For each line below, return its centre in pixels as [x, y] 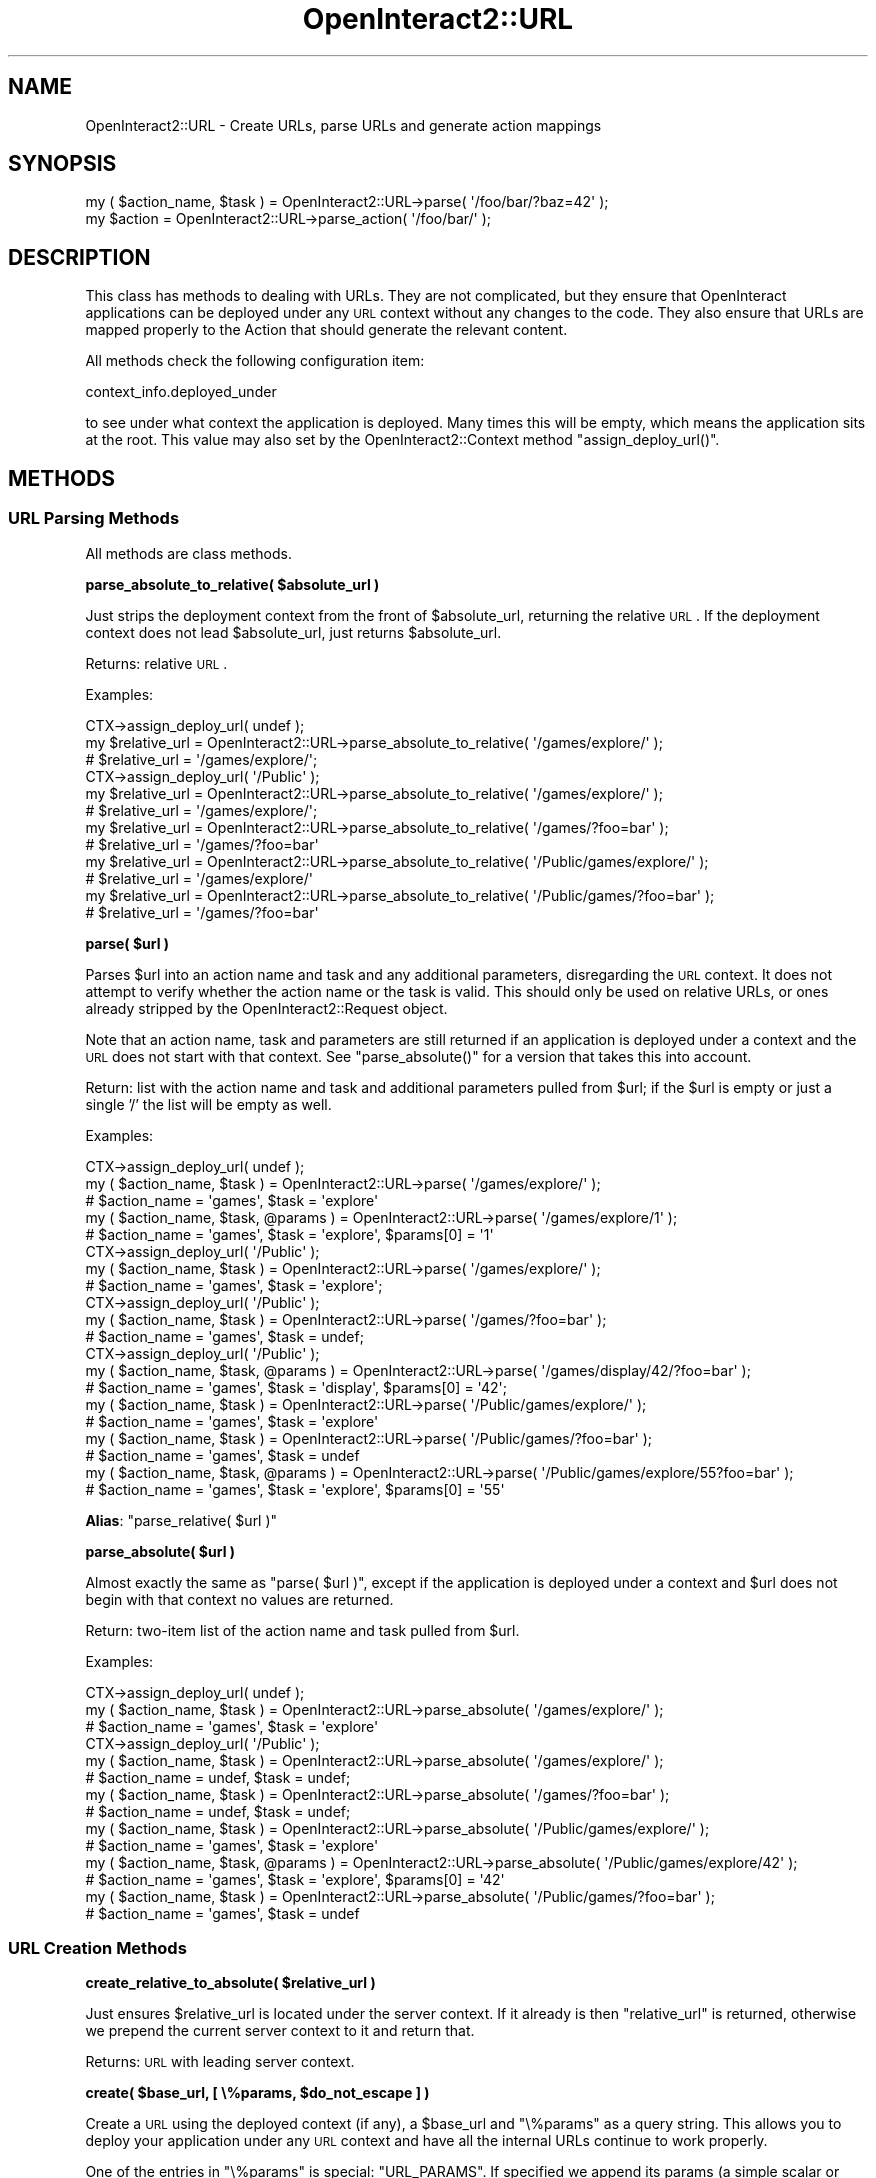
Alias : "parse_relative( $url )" [181, 1520]
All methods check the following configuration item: [255, 361]
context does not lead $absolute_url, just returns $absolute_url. [293, 632]
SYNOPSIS [62, 164]
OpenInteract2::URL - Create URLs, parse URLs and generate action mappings [343, 125]
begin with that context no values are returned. [239, 1599]
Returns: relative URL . [156, 663]
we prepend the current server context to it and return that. [280, 2031]
